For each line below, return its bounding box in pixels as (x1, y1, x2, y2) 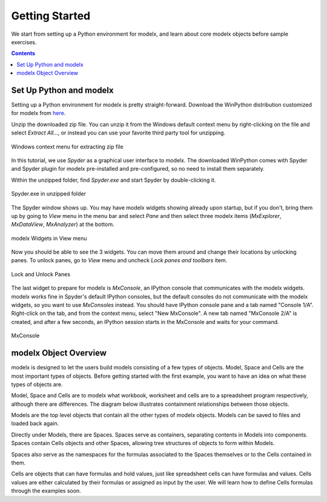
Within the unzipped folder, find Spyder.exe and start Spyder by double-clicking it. (11, 176, 216, 183)
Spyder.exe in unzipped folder (11, 190, 86, 197)
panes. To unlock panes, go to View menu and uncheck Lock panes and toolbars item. (11, 257, 227, 264)
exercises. (11, 38, 37, 45)
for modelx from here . (11, 110, 66, 117)
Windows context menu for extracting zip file (11, 143, 124, 150)
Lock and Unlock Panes (11, 270, 71, 278)
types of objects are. (11, 380, 63, 388)
